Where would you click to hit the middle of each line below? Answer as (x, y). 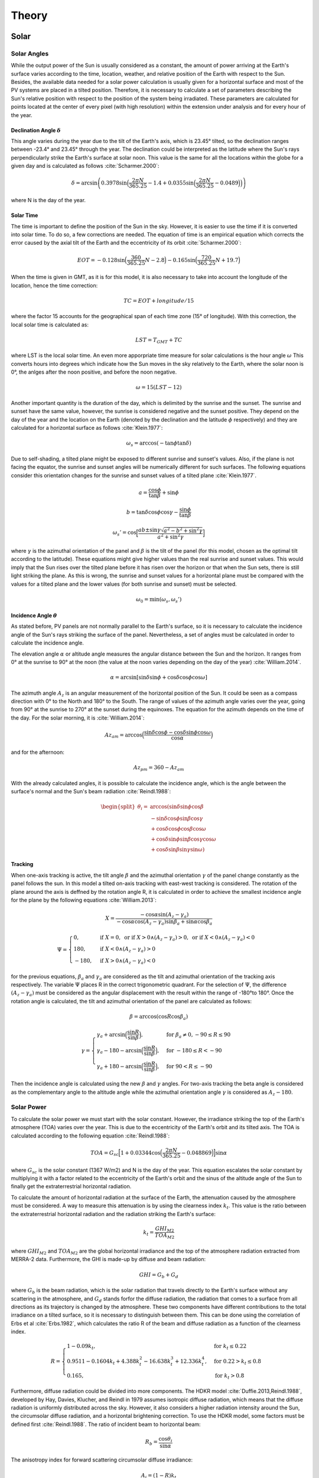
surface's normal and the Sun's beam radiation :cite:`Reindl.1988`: (91, 791)
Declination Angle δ (36, 130)
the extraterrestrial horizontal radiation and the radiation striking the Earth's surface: (113, 1214)
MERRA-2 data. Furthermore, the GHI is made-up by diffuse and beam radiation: (108, 1259)
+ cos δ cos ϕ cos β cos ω (179, 829)
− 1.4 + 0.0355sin (171, 183)
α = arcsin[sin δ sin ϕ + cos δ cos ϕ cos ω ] (159, 678)
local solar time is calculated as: (50, 325)
